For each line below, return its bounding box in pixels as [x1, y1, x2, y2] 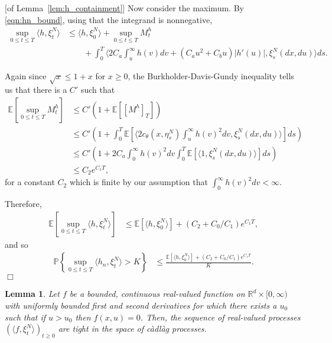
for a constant [5, 176, 55, 188]
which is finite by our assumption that [69, 176, 208, 188]
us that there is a [5, 83, 67, 96]
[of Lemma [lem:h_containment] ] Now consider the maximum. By [5, 2, 244, 14]
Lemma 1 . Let [5, 287, 60, 300]
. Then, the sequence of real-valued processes [140, 310, 301, 323]
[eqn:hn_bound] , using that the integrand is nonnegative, [5, 13, 213, 25]
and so [5, 238, 28, 250]
